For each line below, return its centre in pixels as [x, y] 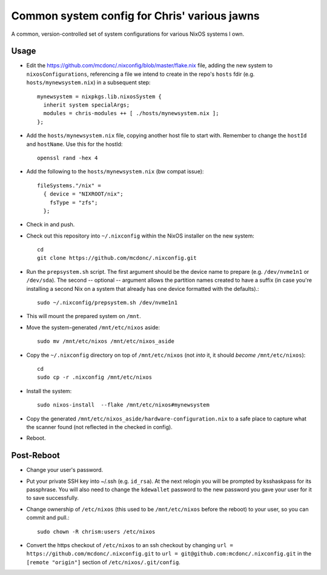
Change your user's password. [65, 470]
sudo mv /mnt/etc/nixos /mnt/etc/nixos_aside [106, 341]
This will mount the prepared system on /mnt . [84, 316]
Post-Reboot [35, 455]
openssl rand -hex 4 [68, 158]
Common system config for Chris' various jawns [135, 16]
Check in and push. [51, 225]
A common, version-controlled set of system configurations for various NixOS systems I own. [128, 34]
